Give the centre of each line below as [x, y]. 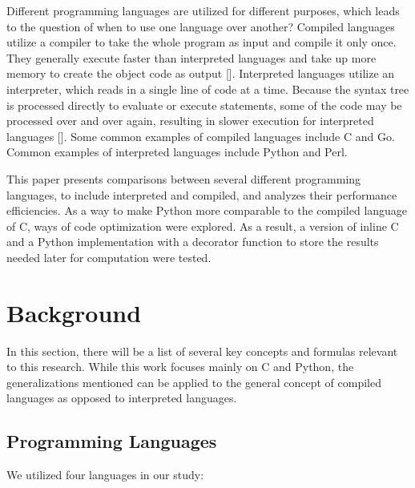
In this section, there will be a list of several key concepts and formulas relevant [202, 351]
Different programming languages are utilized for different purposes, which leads [203, 10]
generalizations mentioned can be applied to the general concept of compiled [194, 382]
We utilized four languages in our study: [105, 475]
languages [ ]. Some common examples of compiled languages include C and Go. [201, 136]
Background [74, 312]
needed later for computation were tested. [109, 257]
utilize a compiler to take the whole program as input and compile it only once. [201, 42]
